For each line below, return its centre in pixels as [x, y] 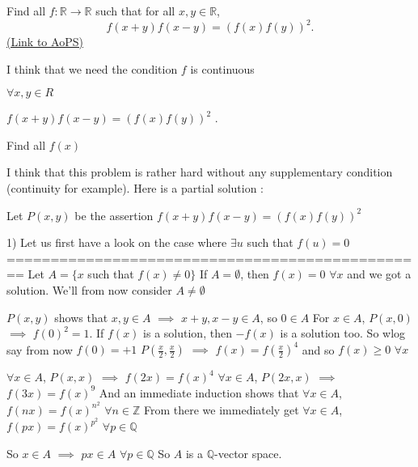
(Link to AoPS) [45, 42]
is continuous [222, 68]
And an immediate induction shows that [199, 392]
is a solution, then [188, 333]
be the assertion [114, 215]
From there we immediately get [222, 409]
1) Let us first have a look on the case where [117, 242]
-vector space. [248, 453]
